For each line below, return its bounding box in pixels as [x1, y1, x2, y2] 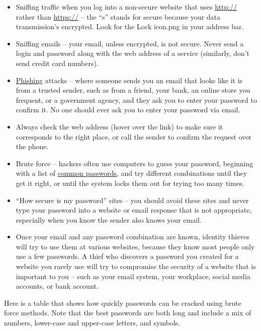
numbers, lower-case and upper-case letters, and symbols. [4, 317, 181, 328]
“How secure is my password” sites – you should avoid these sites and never [16, 194, 249, 205]
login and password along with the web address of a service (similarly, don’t [16, 48, 249, 58]
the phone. [16, 141, 49, 152]
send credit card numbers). [16, 57, 99, 68]
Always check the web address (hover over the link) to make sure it [16, 121, 223, 131]
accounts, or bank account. [16, 281, 99, 291]
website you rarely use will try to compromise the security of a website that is [16, 261, 256, 272]
